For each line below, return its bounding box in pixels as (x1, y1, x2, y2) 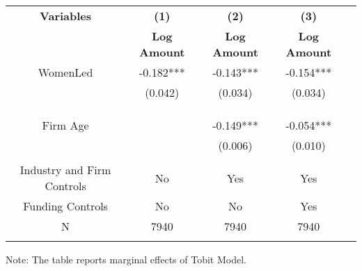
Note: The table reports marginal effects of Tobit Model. (6, 252, 246, 266)
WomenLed (38, 64, 93, 80)
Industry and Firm (19, 162, 111, 178)
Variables (40, 8, 92, 24)
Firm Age (42, 117, 89, 133)
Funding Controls (23, 198, 108, 214)
